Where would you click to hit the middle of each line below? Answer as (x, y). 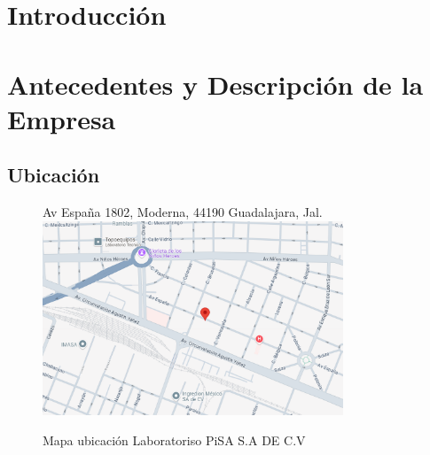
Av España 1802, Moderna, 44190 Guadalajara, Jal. (183, 212)
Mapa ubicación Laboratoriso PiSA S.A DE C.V (174, 440)
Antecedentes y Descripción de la (215, 84)
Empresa (62, 118)
